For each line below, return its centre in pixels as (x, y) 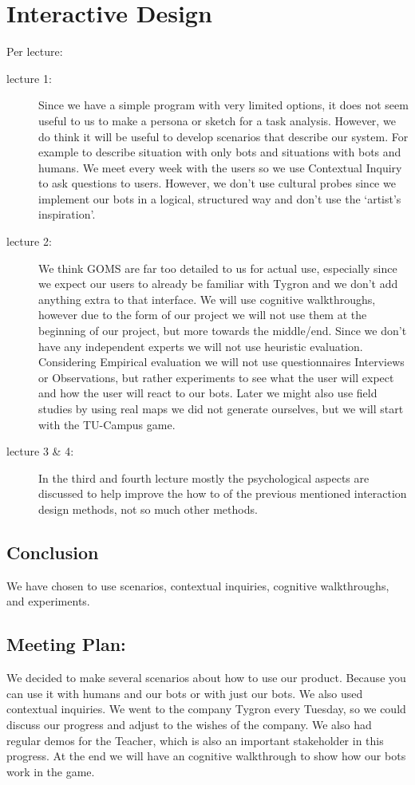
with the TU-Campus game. (107, 424)
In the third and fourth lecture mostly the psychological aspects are (204, 477)
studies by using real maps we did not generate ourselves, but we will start (221, 408)
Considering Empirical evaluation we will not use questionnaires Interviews (221, 362)
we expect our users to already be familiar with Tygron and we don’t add (218, 284)
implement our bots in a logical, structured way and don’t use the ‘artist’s (220, 198)
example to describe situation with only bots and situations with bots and (220, 152)
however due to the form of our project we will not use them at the (203, 315)
